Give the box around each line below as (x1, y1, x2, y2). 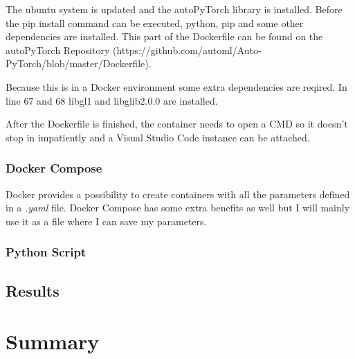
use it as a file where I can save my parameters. (6, 213, 207, 228)
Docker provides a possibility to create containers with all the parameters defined (6, 186, 350, 201)
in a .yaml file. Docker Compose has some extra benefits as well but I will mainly (6, 200, 350, 215)
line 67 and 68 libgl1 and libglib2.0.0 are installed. (6, 93, 218, 107)
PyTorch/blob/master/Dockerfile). (6, 56, 152, 71)
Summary (6, 327, 100, 356)
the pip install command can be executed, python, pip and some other (6, 15, 304, 30)
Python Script (6, 243, 87, 261)
